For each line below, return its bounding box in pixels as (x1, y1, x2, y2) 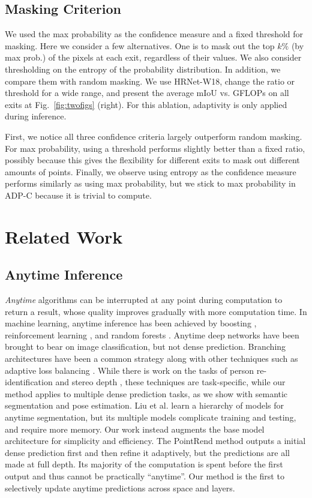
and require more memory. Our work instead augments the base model (5, 422, 265, 435)
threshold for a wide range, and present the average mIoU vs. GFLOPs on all (5, 86, 289, 99)
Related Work (5, 224, 123, 248)
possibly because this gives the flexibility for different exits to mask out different (5, 154, 300, 166)
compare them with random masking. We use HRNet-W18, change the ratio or (5, 74, 295, 87)
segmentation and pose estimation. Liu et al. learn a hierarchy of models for (5, 399, 284, 412)
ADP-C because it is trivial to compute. (5, 188, 152, 201)
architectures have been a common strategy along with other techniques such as (5, 352, 298, 365)
